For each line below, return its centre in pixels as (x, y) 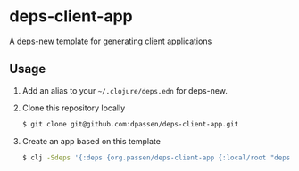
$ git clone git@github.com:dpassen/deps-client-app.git (130, 124)
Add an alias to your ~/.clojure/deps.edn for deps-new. (125, 90)
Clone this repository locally (74, 108)
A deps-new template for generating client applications (111, 41)
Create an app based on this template (91, 141)
